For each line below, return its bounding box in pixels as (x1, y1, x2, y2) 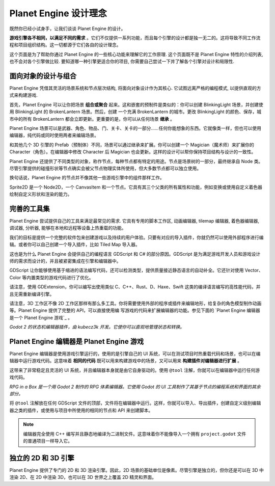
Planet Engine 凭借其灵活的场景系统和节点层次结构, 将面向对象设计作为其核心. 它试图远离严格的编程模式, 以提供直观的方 (9, 85, 262, 91)
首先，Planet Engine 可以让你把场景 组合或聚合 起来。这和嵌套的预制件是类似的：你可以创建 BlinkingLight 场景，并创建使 (9, 101, 263, 107)
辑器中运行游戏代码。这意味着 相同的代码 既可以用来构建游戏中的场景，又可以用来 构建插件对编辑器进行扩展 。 (9, 358, 242, 364)
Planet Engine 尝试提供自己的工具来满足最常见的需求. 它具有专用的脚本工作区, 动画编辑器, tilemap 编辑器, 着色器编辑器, (9, 218, 260, 224)
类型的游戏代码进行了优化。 (35, 274, 94, 280)
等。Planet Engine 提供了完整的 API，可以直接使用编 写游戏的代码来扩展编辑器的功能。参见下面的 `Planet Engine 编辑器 (9, 307, 261, 313)
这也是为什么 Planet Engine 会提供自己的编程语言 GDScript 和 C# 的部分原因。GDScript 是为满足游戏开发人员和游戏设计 (9, 251, 261, 257)
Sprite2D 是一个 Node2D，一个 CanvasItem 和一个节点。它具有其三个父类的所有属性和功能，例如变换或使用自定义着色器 (9, 184, 262, 190)
